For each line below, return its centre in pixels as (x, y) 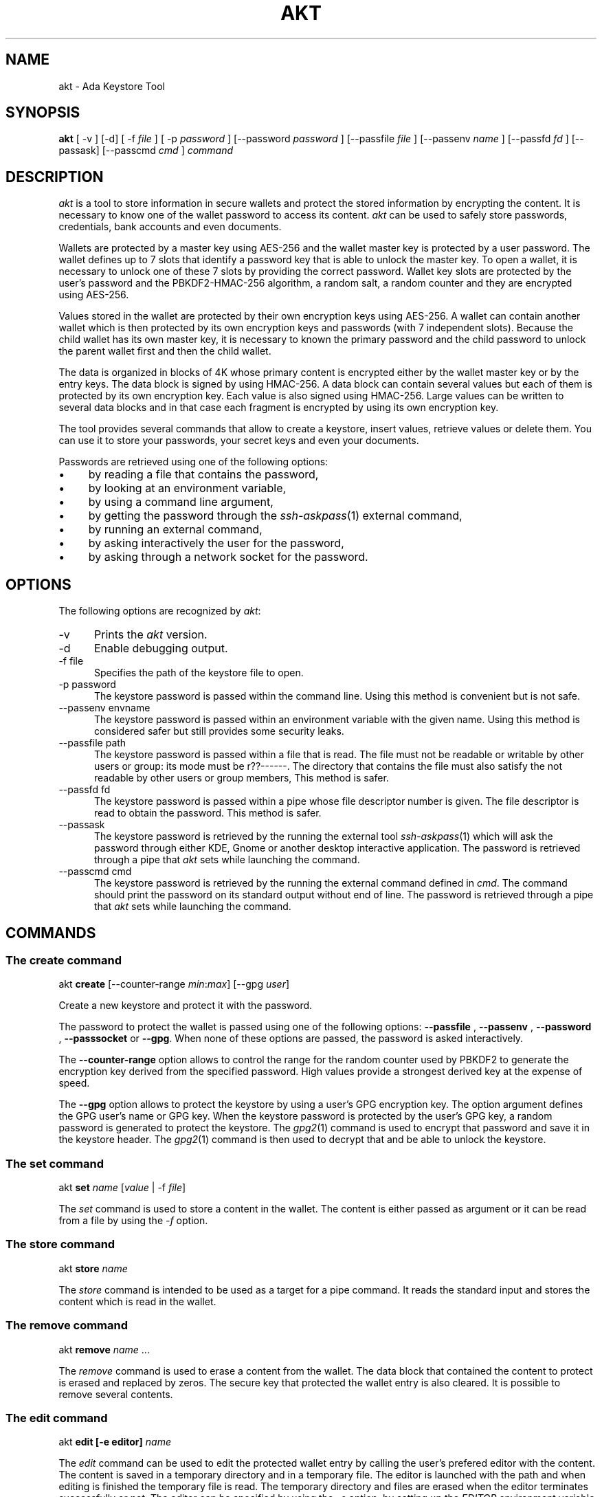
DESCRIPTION (55, 177)
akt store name (93, 1268)
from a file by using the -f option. (133, 1221)
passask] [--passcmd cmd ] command (146, 151)
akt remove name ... (104, 1349)
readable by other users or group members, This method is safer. (242, 778)
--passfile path (92, 743)
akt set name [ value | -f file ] (122, 1188)
